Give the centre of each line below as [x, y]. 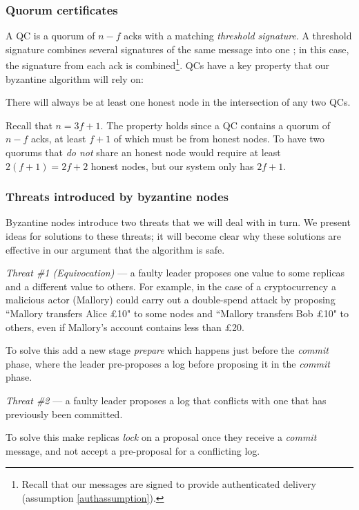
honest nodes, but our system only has [172, 166]
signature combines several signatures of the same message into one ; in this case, [177, 49]
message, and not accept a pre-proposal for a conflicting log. [133, 450]
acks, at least [59, 139]
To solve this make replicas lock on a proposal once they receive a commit [161, 437]
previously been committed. [64, 414]
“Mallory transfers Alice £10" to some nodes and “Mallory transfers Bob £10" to [177, 313]
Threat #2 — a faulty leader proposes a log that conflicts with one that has [166, 400]
